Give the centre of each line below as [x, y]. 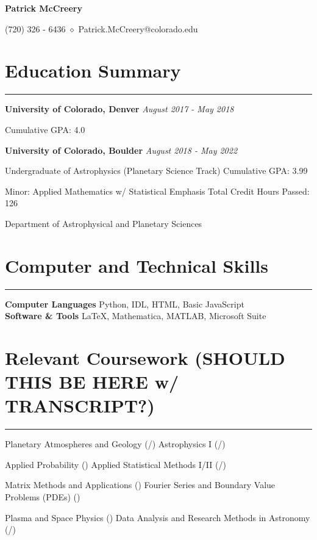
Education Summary [93, 70]
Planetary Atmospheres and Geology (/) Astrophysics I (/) [115, 444]
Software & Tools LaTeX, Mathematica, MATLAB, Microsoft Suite [136, 316]
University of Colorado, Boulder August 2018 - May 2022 [121, 150]
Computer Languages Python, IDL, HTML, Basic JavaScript [125, 304]
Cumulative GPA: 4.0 [45, 129]
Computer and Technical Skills [137, 265]
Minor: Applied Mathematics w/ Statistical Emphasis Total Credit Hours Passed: [157, 191]
